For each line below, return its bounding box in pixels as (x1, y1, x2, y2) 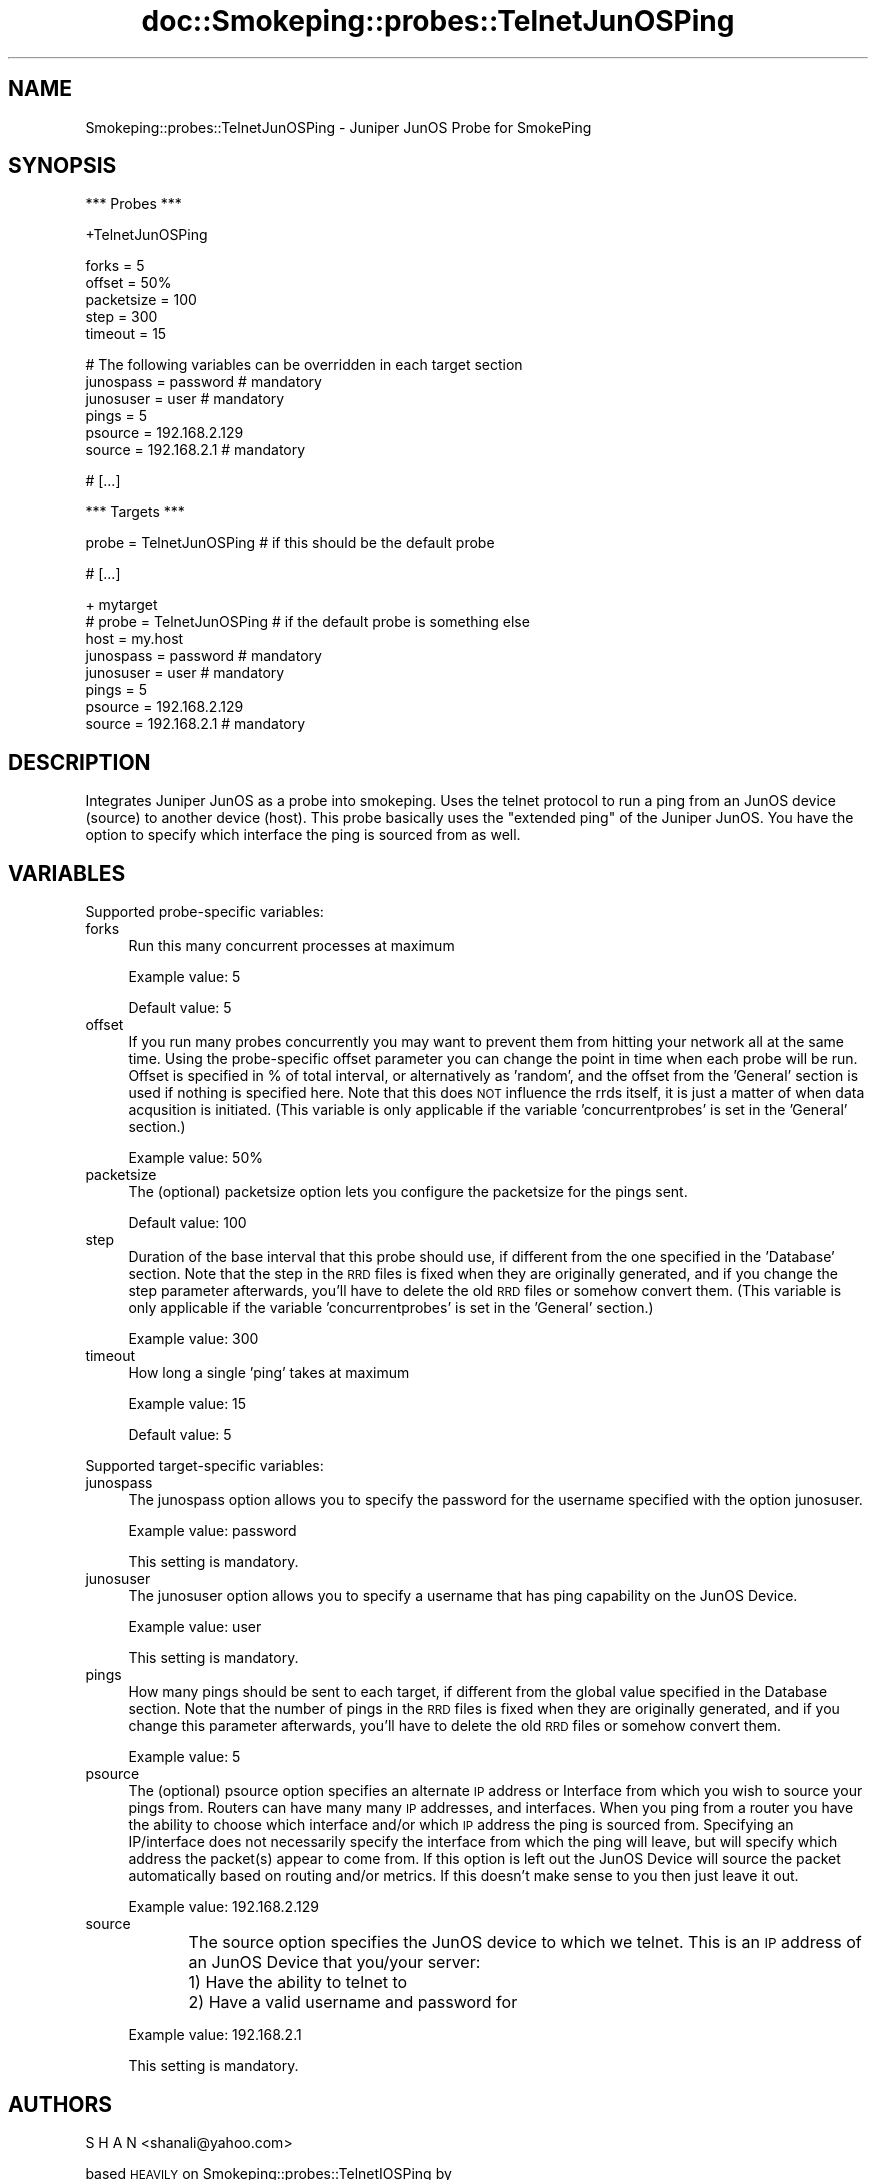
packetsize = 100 (85, 291, 197, 309)
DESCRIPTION (8, 749, 151, 775)
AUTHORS (8, 2091, 113, 2117)
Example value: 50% (128, 1149, 263, 1167)
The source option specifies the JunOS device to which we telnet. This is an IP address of (188, 1932, 862, 1953)
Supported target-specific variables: (85, 1457, 324, 1475)
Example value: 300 (128, 1330, 259, 1348)
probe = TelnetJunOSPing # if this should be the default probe (85, 534, 495, 552)
